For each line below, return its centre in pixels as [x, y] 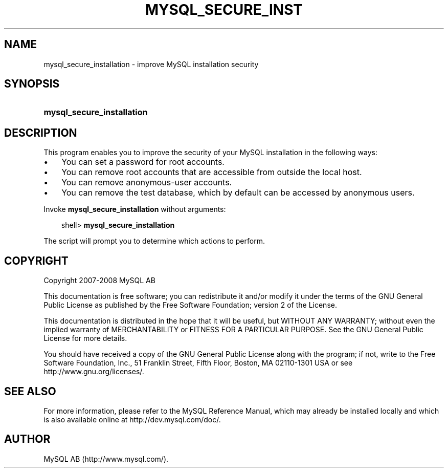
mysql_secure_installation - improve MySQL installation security [151, 64]
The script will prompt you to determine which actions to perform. [154, 241]
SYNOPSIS [32, 84]
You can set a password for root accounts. [143, 162]
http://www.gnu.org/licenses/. [94, 372]
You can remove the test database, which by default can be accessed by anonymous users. [238, 193]
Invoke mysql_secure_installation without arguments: [135, 209]
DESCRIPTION [41, 133]
